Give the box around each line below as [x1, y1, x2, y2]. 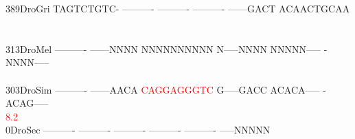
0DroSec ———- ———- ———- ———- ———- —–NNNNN [5, 122, 271, 137]
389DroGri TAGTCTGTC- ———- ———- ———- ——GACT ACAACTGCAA [5, 1, 350, 15]
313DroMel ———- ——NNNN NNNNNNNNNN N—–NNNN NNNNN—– [5, 41, 321, 56]
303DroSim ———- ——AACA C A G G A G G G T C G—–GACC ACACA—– [5, 82, 320, 96]
